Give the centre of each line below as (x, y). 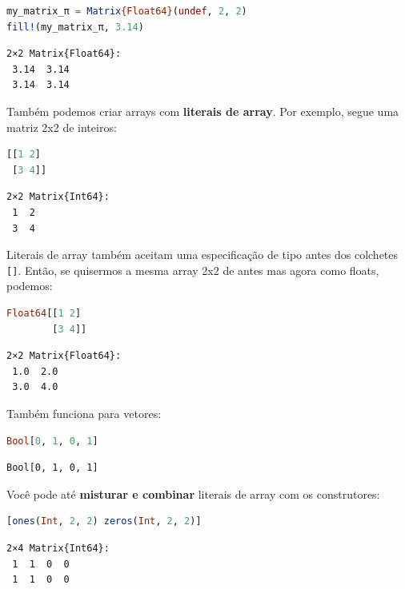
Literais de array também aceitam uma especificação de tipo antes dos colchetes (202, 255)
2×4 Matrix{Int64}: (58, 548)
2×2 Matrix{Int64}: (58, 197)
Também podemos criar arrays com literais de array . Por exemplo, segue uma (203, 111)
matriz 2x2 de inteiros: (62, 127)
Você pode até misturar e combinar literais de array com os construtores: (193, 493)
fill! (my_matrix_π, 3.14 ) (75, 27)
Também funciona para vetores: (84, 413)
